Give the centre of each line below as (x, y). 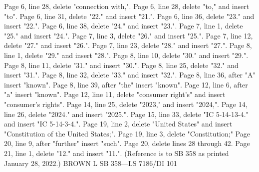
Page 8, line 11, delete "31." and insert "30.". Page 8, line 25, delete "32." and (121, 65)
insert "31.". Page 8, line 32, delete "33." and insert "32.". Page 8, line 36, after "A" (130, 75)
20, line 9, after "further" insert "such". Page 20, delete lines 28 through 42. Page (127, 143)
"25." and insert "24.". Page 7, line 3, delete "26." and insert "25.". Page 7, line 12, (129, 35)
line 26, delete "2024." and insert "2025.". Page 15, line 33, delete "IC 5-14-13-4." (126, 114)
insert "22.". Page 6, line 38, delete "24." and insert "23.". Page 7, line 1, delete (124, 26)
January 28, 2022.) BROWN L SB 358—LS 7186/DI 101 (91, 163)
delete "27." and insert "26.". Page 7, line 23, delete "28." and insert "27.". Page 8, (128, 45)
